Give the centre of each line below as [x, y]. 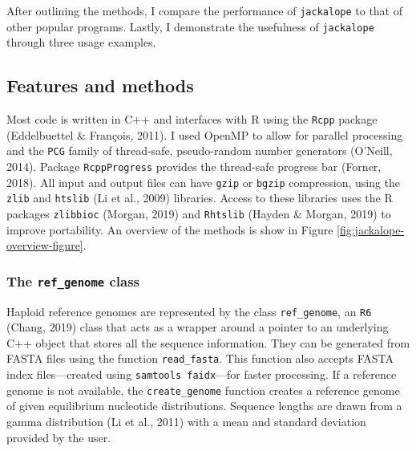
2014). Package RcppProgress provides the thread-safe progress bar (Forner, [194, 167]
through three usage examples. [81, 42]
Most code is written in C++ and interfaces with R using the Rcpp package [192, 119]
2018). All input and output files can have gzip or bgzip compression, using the [204, 182]
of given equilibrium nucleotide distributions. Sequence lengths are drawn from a [204, 406]
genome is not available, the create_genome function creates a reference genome [203, 390]
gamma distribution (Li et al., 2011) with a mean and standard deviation [186, 422]
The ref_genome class [73, 280]
